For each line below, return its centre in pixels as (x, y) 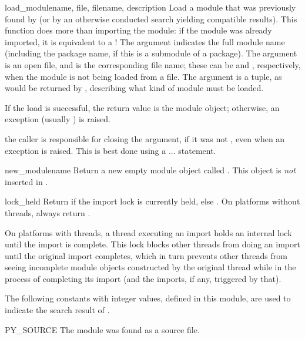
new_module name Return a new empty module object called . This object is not (150, 170)
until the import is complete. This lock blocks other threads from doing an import (152, 244)
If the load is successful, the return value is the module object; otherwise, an (142, 107)
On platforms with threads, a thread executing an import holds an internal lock (148, 232)
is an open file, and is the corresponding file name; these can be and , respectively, (153, 64)
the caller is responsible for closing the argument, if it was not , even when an (145, 138)
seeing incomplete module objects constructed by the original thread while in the (150, 267)
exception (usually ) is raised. (58, 119)
